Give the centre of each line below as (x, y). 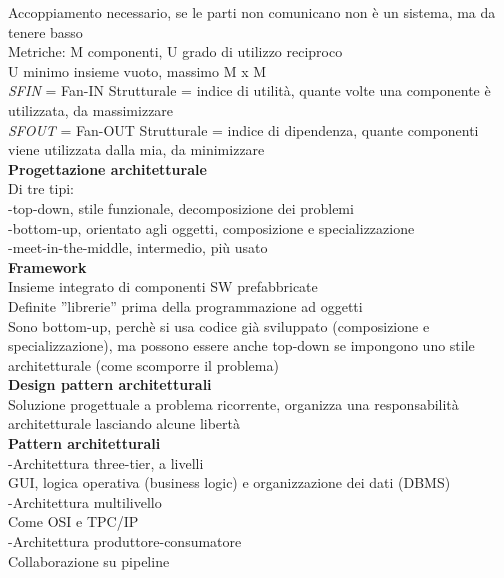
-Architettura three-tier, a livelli (106, 462)
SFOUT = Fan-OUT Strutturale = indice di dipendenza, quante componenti (243, 129)
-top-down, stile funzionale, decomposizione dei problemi (181, 207)
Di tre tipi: (41, 188)
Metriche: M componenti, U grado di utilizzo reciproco (175, 51)
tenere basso (45, 31)
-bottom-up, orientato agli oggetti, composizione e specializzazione (211, 227)
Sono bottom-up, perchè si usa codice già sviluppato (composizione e (219, 325)
